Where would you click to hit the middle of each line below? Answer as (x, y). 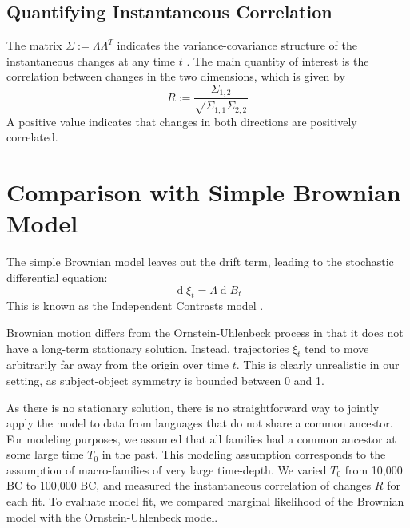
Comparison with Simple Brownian (204, 192)
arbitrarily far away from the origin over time (117, 365)
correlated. (32, 137)
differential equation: (57, 277)
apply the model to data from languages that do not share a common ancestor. (200, 423)
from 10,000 (374, 469)
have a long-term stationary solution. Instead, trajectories (148, 348)
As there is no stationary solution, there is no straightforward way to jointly (193, 407)
